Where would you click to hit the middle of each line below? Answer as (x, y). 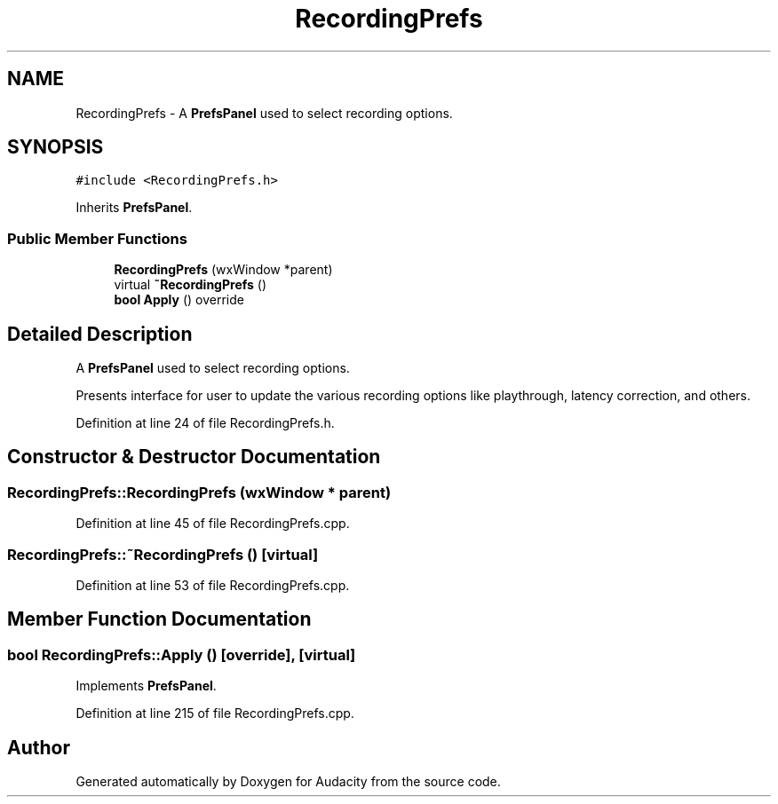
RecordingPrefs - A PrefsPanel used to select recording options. (264, 113)
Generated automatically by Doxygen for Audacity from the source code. (288, 782)
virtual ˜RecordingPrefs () (191, 285)
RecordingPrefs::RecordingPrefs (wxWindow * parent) (199, 492)
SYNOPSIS (56, 147)
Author (39, 747)
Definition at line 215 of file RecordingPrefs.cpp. (215, 713)
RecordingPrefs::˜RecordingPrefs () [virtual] (163, 554)
